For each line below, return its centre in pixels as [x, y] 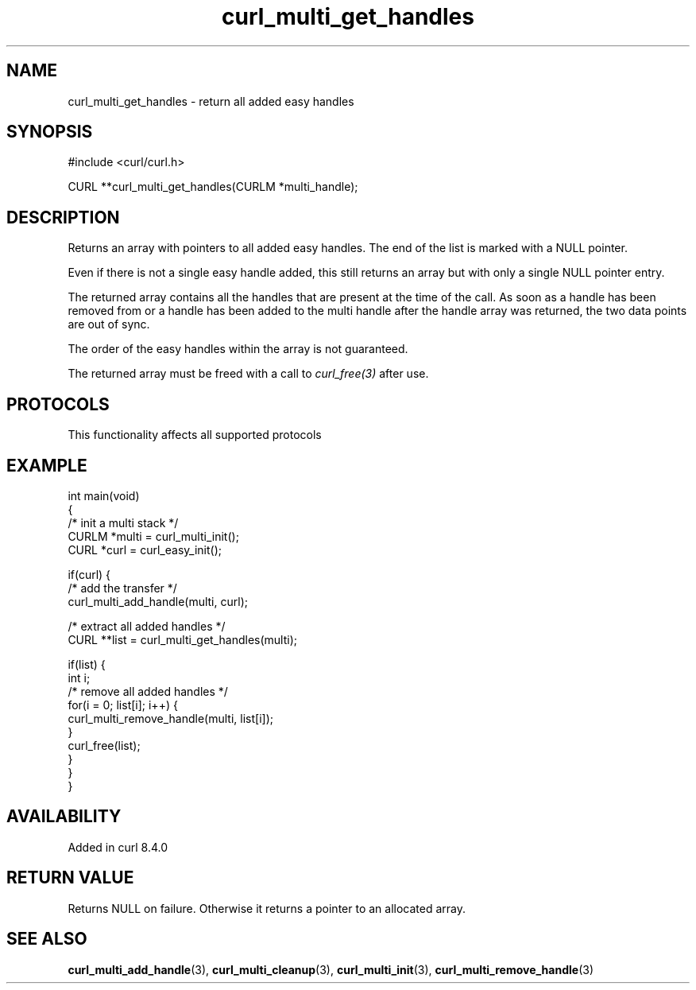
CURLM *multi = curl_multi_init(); [153, 536]
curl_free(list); [104, 745]
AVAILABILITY [64, 817]
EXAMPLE [47, 465]
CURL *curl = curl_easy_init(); [145, 549]
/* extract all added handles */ [147, 626]
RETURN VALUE [70, 878]
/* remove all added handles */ [148, 691]
